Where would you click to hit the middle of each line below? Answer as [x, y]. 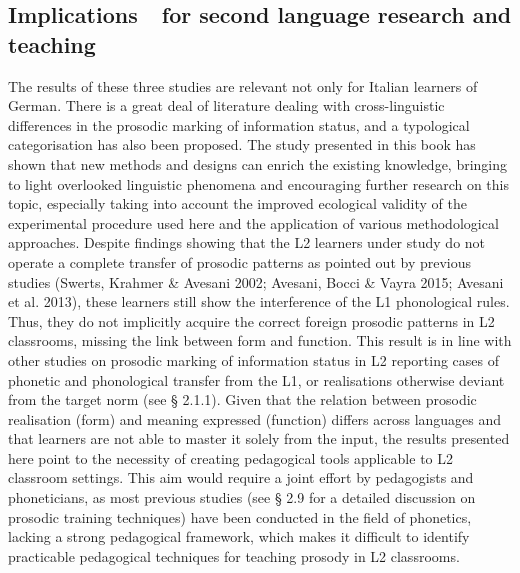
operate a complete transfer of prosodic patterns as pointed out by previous [240, 261]
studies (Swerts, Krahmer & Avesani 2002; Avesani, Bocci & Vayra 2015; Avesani [256, 281]
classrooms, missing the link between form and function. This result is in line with [260, 340]
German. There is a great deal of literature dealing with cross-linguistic [226, 105]
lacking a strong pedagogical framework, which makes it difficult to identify [239, 536]
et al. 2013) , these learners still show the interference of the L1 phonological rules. [259, 301]
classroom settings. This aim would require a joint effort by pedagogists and [241, 477]
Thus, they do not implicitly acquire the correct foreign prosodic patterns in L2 [251, 320]
